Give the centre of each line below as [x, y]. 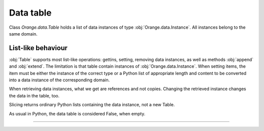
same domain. [23, 34]
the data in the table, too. [34, 95]
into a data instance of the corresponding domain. [59, 80]
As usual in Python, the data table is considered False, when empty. [77, 113]
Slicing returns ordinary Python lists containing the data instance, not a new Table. [92, 105]
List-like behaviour [38, 48]
